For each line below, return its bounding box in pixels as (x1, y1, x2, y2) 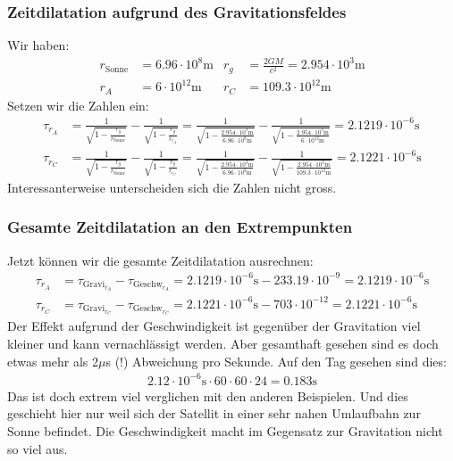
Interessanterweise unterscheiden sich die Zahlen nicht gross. (7, 177, 337, 196)
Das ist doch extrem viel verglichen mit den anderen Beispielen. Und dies (7, 386, 408, 405)
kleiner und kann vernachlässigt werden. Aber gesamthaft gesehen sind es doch (7, 334, 439, 353)
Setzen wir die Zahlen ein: (7, 95, 149, 114)
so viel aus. (7, 439, 68, 457)
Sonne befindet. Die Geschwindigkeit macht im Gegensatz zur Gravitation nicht (7, 421, 443, 440)
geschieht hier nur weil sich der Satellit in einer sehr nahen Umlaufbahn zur (7, 404, 421, 423)
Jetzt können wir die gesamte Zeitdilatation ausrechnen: (7, 251, 314, 269)
